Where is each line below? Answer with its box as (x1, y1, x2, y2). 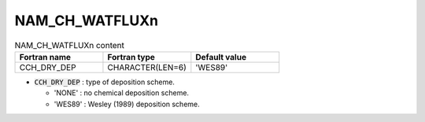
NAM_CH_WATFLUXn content (14, 39, 125, 50)
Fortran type (107, 51, 155, 62)
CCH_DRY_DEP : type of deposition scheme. (34, 77, 175, 87)
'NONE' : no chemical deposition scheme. (54, 88, 189, 98)
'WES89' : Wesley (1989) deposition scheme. (54, 99, 200, 109)
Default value (195, 51, 247, 62)
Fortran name (19, 51, 71, 62)
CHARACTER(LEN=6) (107, 61, 187, 72)
